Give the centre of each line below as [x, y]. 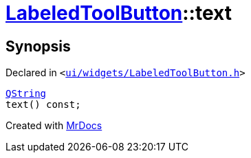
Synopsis [38, 46]
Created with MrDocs [54, 126]
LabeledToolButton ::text [119, 13]
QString [26, 94]
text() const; [43, 105]
